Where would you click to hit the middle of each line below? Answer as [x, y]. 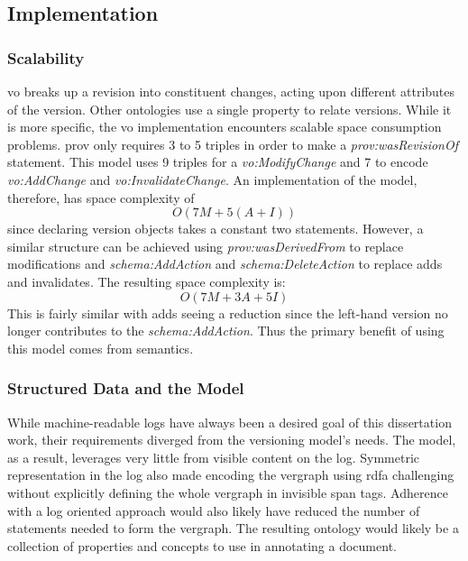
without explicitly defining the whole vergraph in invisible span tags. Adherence [228, 492]
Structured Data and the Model [126, 388]
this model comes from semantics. [101, 348]
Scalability [46, 57]
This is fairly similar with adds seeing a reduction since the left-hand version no [228, 313]
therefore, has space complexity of [101, 197]
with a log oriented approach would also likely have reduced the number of [214, 510]
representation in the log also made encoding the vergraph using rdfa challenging [231, 475]
